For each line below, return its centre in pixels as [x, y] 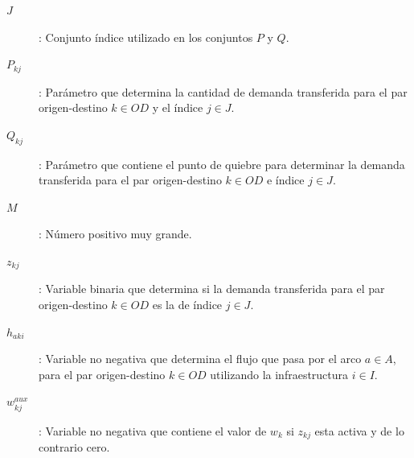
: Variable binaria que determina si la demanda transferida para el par [212, 289]
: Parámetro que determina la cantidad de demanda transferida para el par [223, 91]
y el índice [178, 107]
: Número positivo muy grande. [115, 234]
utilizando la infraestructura [279, 374]
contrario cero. [74, 447]
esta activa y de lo [359, 430]
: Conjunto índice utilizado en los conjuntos [146, 37]
